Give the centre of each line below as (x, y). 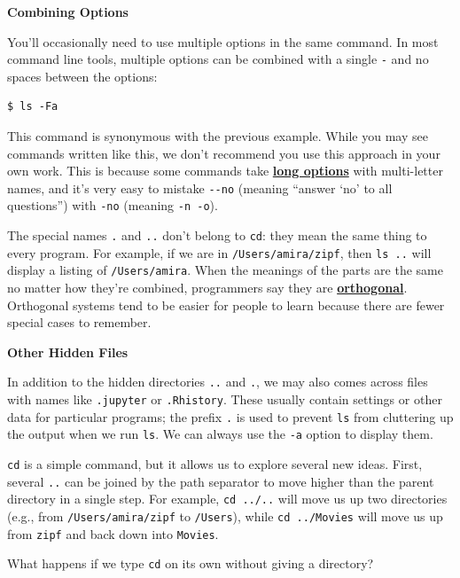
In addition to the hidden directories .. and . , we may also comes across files (218, 382)
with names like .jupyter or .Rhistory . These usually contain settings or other (225, 399)
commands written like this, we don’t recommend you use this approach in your (224, 153)
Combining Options (68, 12)
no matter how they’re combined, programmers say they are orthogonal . (207, 288)
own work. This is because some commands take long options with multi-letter (225, 171)
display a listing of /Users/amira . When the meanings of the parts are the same (225, 270)
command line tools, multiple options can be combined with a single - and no (218, 59)
